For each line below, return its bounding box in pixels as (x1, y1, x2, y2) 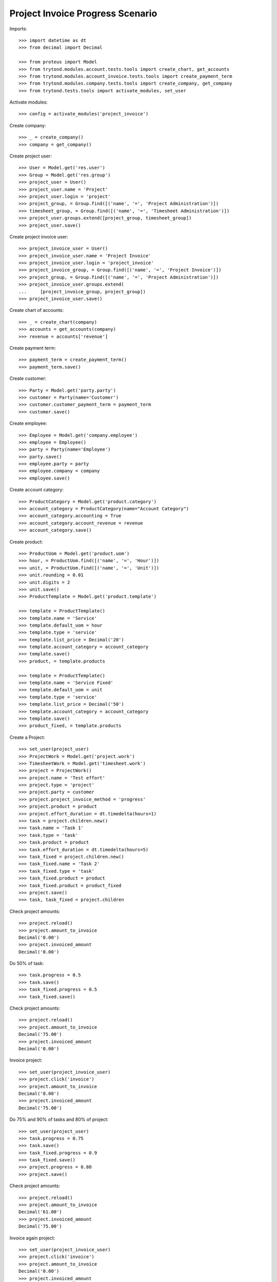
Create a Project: (9, 734, 46, 740)
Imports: (9, 26, 28, 32)
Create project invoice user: (9, 233, 69, 239)
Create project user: (9, 153, 52, 159)
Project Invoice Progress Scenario (9, 8, 157, 19)
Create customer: (9, 375, 47, 382)
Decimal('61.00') (18, 1209, 62, 1215)
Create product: (9, 538, 43, 545)
